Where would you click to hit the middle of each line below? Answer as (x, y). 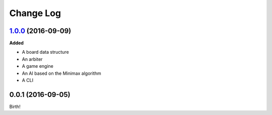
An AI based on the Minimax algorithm (61, 73)
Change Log (35, 13)
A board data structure (45, 52)
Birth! (15, 106)
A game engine (38, 66)
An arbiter (32, 59)
